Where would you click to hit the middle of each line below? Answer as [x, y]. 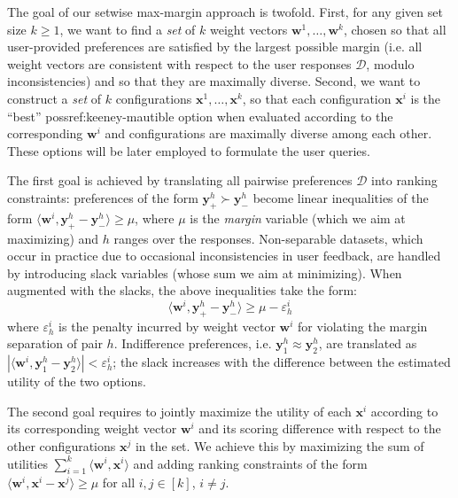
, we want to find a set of [128, 29]
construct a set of [54, 98]
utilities [27, 463]
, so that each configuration [317, 98]
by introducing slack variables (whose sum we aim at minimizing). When [205, 272]
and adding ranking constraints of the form [250, 463]
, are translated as [368, 343]
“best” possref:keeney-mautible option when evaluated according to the [200, 116]
